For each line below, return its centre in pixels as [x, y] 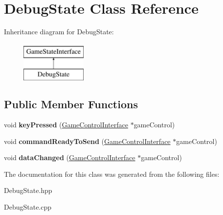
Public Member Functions [71, 104]
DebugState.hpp [28, 190]
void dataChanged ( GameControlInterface [70, 157]
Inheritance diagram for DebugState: [59, 32]
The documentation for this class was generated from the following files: [112, 174]
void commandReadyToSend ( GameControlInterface [87, 141]
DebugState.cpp [28, 207]
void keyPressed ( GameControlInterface [66, 125]
